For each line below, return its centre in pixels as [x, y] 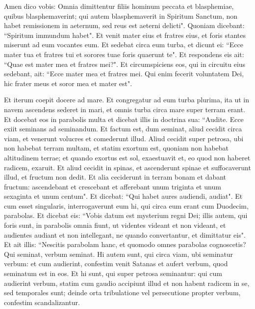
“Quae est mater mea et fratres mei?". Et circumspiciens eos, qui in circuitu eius [125, 64]
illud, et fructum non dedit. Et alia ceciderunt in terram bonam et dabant [115, 177]
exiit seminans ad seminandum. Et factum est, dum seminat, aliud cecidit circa [123, 129]
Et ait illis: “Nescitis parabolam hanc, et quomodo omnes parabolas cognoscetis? [125, 244]
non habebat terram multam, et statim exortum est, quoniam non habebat [116, 148]
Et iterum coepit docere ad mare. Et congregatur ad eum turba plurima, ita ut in [127, 100]
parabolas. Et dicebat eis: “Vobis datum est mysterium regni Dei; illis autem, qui [126, 215]
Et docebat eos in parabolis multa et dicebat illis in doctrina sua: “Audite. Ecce [124, 119]
